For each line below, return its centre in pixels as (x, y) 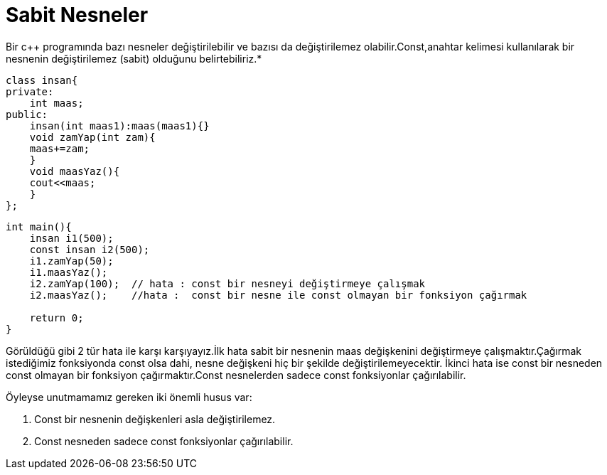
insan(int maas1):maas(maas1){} (119, 126)
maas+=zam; (60, 148)
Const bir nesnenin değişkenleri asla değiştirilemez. (155, 419)
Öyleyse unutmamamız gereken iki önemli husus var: (129, 397)
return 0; (57, 317)
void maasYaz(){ (75, 171)
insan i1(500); (71, 238)
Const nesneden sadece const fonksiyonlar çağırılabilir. (164, 441)
